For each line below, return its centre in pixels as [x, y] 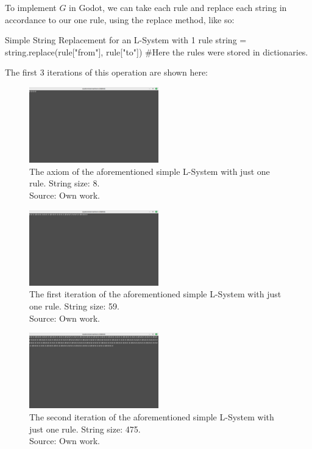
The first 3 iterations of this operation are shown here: [107, 72]
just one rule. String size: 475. [85, 429]
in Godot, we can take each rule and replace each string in [178, 7]
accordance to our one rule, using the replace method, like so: [120, 19]
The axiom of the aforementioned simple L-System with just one [150, 171]
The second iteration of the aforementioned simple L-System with [152, 416]
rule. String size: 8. [65, 183]
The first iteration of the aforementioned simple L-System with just [155, 294]
